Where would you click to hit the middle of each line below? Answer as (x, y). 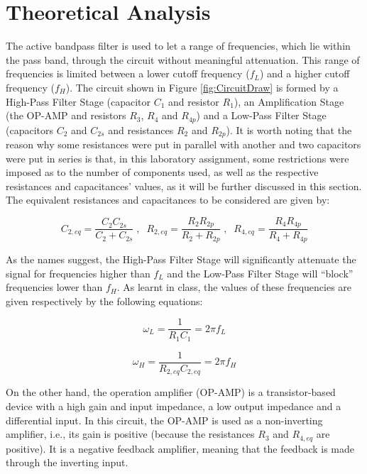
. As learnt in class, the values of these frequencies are (234, 287)
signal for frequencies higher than (78, 273)
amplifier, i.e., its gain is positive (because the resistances (130, 434)
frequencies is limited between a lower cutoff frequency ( (128, 73)
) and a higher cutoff (305, 73)
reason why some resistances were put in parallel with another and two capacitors (183, 144)
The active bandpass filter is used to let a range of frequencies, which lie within (178, 46)
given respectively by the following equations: (104, 301)
